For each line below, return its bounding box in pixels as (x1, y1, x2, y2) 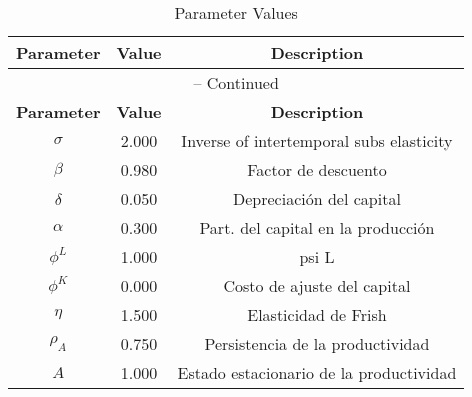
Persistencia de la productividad (204, 332, 430, 355)
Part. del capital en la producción (199, 216, 435, 239)
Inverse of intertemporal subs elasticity (181, 129, 453, 152)
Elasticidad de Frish (247, 303, 387, 326)
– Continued (193, 71, 279, 94)
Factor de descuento (247, 158, 387, 181)
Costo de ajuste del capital (223, 274, 411, 297)
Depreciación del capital (233, 187, 401, 210)
